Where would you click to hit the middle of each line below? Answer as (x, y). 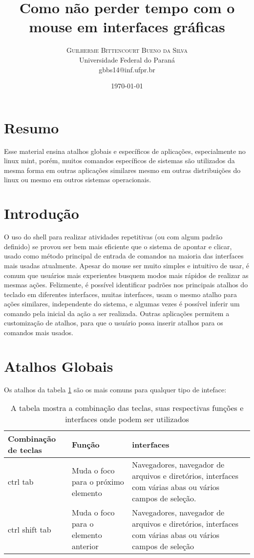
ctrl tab (21, 481)
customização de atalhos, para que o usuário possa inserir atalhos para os (114, 323)
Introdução (42, 213)
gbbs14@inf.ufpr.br (127, 69)
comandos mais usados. (39, 333)
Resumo (32, 127)
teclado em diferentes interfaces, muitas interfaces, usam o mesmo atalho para (120, 294)
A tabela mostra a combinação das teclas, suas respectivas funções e (127, 408)
